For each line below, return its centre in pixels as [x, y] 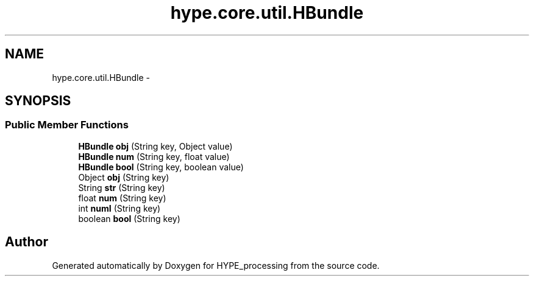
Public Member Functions [67, 125]
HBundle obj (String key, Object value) [155, 146]
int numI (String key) [119, 208]
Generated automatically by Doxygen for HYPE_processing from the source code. [216, 265]
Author [27, 242]
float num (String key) [122, 198]
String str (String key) [122, 187]
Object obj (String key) [124, 177]
